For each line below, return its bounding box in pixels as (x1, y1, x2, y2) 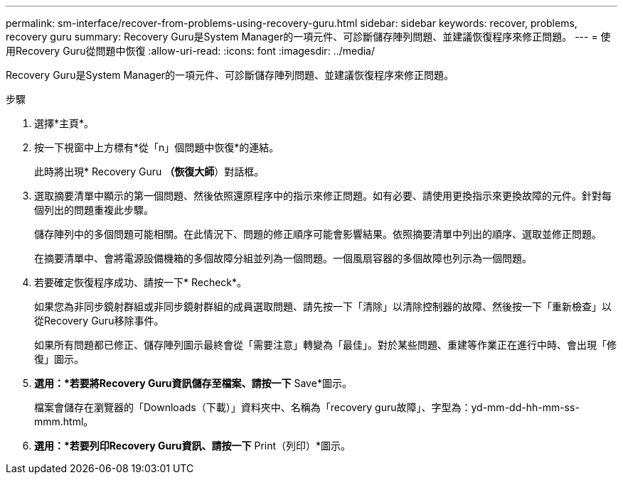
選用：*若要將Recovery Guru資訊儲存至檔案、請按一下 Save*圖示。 (34, 377, 352, 389)
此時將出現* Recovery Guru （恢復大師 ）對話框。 (34, 165, 265, 178)
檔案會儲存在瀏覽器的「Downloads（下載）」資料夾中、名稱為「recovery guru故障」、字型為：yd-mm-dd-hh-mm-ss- (34, 401, 580, 413)
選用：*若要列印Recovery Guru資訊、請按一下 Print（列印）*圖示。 (34, 440, 351, 452)
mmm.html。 (34, 415, 94, 427)
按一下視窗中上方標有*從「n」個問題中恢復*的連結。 (34, 141, 279, 153)
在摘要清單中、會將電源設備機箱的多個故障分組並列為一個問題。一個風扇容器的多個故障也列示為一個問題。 (34, 252, 532, 264)
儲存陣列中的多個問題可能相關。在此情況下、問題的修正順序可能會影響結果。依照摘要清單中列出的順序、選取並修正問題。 (34, 228, 602, 240)
